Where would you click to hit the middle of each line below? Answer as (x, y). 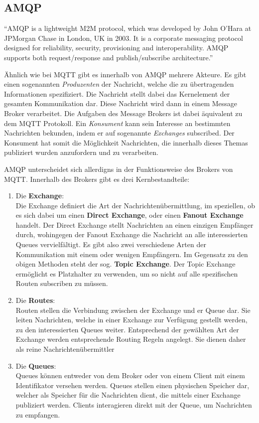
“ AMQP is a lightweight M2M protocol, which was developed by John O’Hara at (128, 28)
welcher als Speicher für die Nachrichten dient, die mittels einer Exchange (128, 395)
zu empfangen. (38, 414)
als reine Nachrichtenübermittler (65, 349)
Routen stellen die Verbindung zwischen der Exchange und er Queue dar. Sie (133, 310)
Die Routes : (35, 300)
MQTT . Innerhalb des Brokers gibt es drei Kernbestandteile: (97, 179)
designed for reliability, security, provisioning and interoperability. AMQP (116, 48)
